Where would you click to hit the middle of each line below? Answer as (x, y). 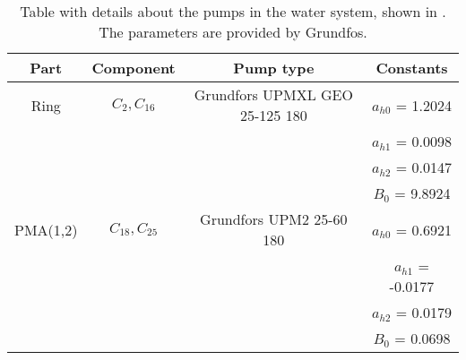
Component (134, 68)
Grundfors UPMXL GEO (273, 94)
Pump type (274, 68)
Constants (412, 68)
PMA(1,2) (46, 229)
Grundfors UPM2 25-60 (274, 219)
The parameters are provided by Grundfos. (233, 32)
